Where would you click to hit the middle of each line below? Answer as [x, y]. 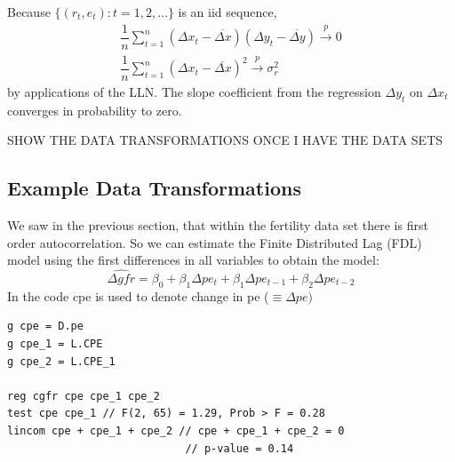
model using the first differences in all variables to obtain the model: [193, 260]
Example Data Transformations [154, 188]
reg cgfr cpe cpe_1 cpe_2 [84, 396]
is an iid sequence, [227, 12]
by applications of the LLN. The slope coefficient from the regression [194, 91]
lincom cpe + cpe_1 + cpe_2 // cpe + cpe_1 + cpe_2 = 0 [176, 430]
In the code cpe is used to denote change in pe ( [138, 295]
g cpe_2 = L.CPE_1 [61, 361]
